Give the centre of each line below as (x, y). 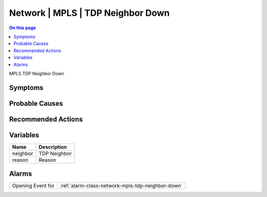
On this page (22, 28)
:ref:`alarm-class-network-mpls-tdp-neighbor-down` (121, 186)
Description (53, 147)
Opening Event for (33, 186)
